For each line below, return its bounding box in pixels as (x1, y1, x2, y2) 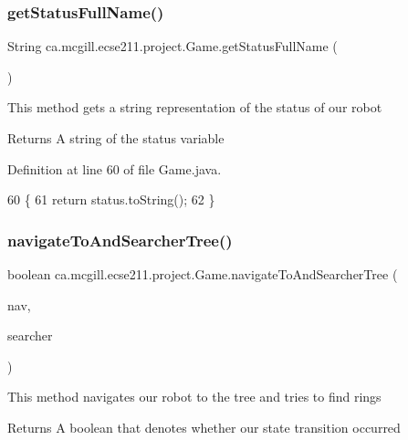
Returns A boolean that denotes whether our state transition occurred (7, 417, 401, 436)
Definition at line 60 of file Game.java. (7, 159, 222, 178)
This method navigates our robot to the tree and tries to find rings (7, 387, 382, 406)
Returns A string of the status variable (7, 129, 225, 147)
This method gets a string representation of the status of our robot (7, 98, 382, 117)
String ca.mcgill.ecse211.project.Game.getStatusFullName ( (7, 37, 338, 56)
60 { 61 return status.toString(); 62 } (7, 190, 215, 209)
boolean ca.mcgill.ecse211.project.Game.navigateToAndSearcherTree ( (7, 265, 398, 283)
